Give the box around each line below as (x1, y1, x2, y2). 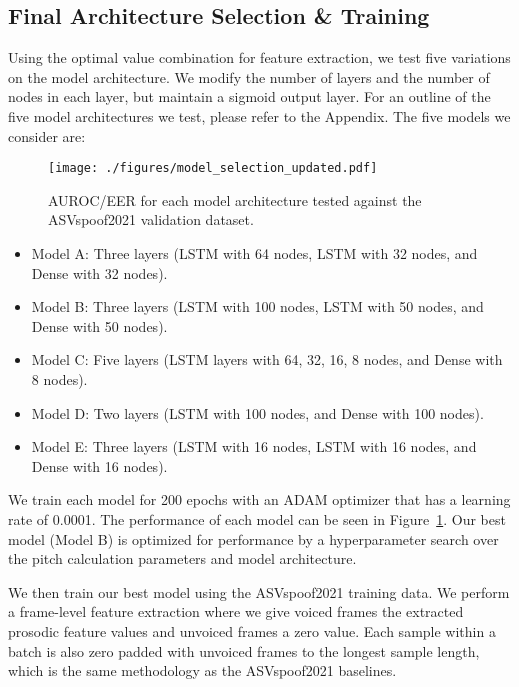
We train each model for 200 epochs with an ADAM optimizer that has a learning (8, 489, 511, 510)
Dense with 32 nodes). (31, 262, 168, 283)
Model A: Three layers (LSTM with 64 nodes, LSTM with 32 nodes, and (31, 243, 478, 264)
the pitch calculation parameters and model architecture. (8, 548, 357, 569)
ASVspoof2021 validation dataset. (48, 209, 254, 230)
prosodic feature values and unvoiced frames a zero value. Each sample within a (8, 620, 496, 641)
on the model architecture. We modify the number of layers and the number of (8, 66, 490, 87)
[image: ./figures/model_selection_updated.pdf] (48, 161, 378, 176)
